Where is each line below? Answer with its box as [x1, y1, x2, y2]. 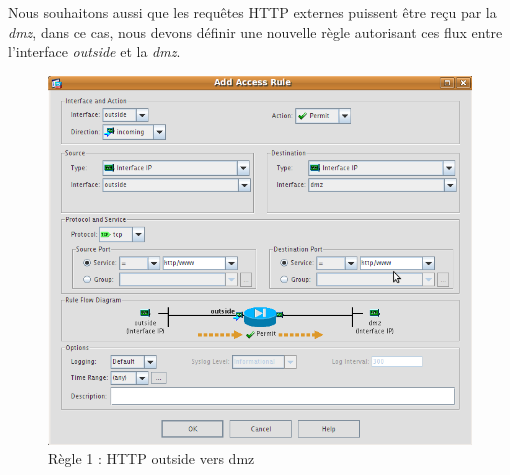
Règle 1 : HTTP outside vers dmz [48, 448, 255, 469]
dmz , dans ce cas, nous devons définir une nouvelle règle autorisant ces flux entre [8, 21, 503, 42]
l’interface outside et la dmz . [8, 41, 181, 62]
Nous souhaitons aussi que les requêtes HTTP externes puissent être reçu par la [8, 2, 497, 22]
